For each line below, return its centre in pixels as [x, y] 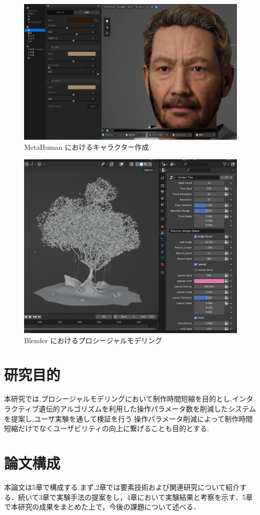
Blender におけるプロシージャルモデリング [93, 340]
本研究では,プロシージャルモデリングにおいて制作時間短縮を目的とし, [118, 399]
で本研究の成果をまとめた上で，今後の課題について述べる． [102, 507]
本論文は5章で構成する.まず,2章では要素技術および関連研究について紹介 [122, 487]
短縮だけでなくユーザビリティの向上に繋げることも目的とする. [107, 428]
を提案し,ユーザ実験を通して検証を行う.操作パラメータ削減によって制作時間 [128, 418]
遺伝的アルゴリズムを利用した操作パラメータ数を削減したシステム [147, 408]
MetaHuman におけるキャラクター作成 [87, 147]
